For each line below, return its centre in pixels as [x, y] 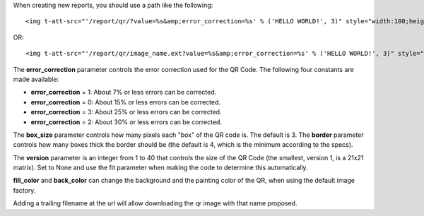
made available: [36, 79]
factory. [24, 190]
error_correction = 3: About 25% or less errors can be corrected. [126, 112]
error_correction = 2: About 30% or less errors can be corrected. [126, 122]
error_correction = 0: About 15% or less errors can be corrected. [126, 102]
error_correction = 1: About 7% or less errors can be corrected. [124, 92]
